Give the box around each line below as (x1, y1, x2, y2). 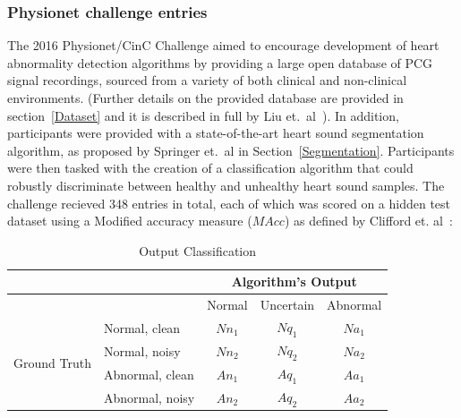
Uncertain (260, 295, 315, 314)
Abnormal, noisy (103, 388, 195, 406)
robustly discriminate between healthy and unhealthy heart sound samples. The (7, 175, 445, 194)
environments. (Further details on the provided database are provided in (7, 89, 404, 107)
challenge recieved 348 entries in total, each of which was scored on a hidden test (7, 193, 451, 212)
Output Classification (139, 241, 257, 260)
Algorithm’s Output (231, 272, 357, 291)
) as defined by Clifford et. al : (284, 211, 453, 230)
